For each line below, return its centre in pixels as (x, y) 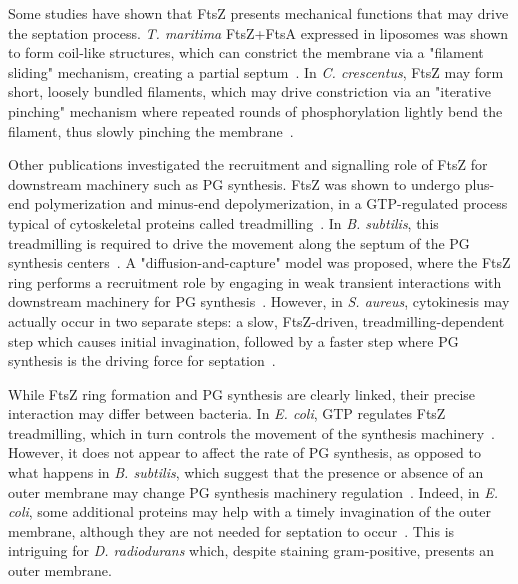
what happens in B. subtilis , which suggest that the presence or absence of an (246, 472)
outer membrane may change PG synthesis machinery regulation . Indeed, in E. (253, 491)
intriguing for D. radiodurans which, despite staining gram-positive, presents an (251, 550)
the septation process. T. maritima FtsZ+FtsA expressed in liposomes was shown (258, 32)
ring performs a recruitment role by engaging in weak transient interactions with (255, 281)
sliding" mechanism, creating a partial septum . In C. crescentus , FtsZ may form (256, 71)
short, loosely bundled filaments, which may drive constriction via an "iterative (249, 91)
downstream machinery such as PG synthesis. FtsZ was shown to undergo (234, 183)
